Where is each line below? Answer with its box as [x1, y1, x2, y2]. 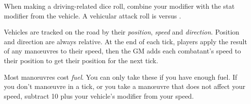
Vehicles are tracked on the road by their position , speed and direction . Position [4, 27, 239, 37]
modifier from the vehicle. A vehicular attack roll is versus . [4, 10, 181, 20]
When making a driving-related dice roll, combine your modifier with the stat [4, 1, 235, 11]
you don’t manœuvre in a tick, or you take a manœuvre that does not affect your [4, 81, 246, 91]
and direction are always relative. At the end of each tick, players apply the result [4, 36, 247, 46]
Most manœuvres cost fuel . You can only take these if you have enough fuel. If [4, 71, 237, 82]
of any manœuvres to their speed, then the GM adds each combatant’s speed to [4, 46, 241, 56]
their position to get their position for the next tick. [4, 55, 158, 65]
